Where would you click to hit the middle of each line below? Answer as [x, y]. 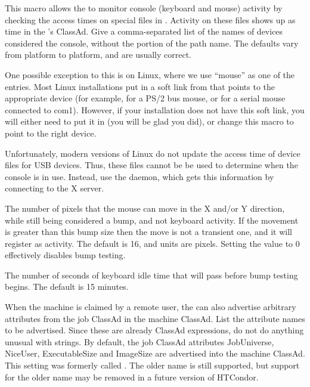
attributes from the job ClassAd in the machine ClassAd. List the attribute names [155, 318]
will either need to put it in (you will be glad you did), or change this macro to [149, 121]
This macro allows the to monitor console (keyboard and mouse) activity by [144, 8]
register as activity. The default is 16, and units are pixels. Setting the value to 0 [152, 243]
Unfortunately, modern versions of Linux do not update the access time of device [153, 153]
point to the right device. [51, 133]
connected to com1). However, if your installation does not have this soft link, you [155, 109]
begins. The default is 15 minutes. [67, 287]
